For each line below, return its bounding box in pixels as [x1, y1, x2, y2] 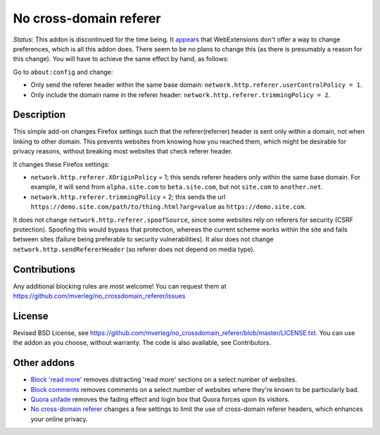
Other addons [13, 357, 75, 369]
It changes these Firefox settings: [13, 160, 110, 168]
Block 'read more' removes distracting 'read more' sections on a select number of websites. [30, 375, 298, 384]
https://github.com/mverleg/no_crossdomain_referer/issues [13, 292, 186, 300]
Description [13, 109, 66, 121]
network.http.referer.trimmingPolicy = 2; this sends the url [30, 192, 226, 201]
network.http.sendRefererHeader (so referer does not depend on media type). [13, 245, 255, 253]
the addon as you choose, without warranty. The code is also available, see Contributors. [13, 339, 272, 347]
